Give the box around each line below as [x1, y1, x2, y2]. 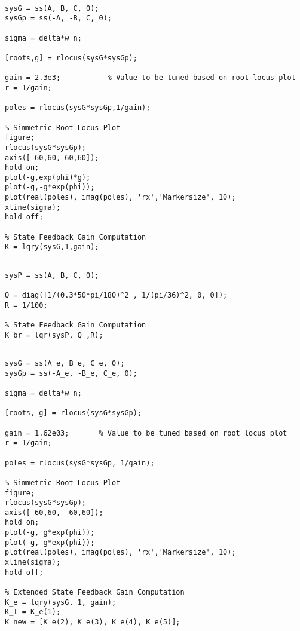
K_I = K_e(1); [5, 608, 61, 617]
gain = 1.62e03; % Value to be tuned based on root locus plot [5, 428, 287, 437]
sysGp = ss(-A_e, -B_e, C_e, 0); [5, 369, 137, 378]
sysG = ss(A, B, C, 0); [5, 4, 99, 13]
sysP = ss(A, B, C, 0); [5, 271, 99, 280]
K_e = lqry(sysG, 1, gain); [5, 598, 117, 607]
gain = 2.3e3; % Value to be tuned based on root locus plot [5, 73, 296, 82]
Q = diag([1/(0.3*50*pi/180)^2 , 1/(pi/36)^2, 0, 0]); [5, 291, 228, 300]
